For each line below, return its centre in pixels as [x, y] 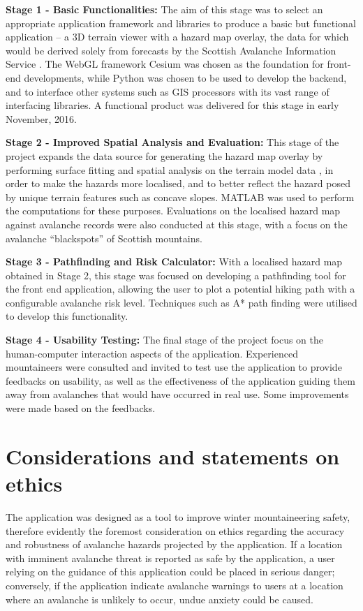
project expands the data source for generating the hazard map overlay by [164, 155]
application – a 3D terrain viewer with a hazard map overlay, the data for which [177, 37]
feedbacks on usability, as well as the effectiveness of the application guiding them [180, 380]
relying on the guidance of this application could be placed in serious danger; [170, 572]
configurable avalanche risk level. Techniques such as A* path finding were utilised [181, 302]
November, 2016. [41, 118]
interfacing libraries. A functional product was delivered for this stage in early [172, 105]
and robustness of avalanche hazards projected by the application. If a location [174, 544]
